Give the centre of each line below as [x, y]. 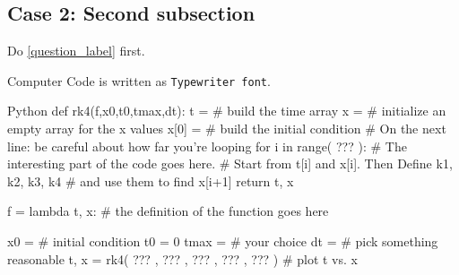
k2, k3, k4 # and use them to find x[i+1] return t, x [151, 180]
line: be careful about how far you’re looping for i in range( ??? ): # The [207, 146]
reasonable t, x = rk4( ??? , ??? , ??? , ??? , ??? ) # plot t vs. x [182, 258]
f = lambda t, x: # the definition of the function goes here [168, 211]
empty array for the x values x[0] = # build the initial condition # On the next [227, 129]
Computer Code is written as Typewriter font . [139, 80]
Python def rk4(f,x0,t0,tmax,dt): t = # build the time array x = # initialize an [227, 111]
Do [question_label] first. [76, 51]
